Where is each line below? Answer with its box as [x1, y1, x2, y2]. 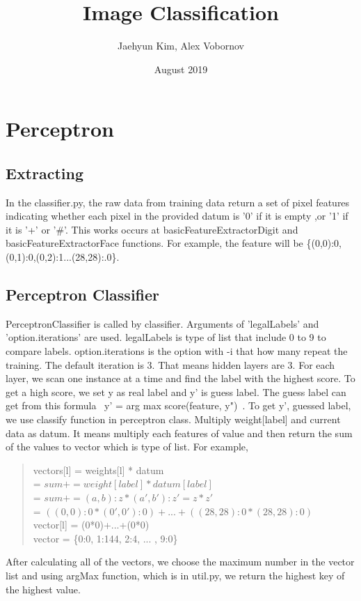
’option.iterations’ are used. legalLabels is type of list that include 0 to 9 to [6, 330, 326, 344]
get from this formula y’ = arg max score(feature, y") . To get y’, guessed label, [6, 398, 351, 413]
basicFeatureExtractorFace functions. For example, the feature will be [6, 236, 303, 250]
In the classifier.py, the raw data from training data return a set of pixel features [6, 195, 350, 209]
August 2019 [154, 61, 208, 76]
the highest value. [6, 581, 81, 596]
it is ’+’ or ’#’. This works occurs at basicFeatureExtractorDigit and [6, 222, 298, 236]
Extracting [6, 162, 84, 183]
